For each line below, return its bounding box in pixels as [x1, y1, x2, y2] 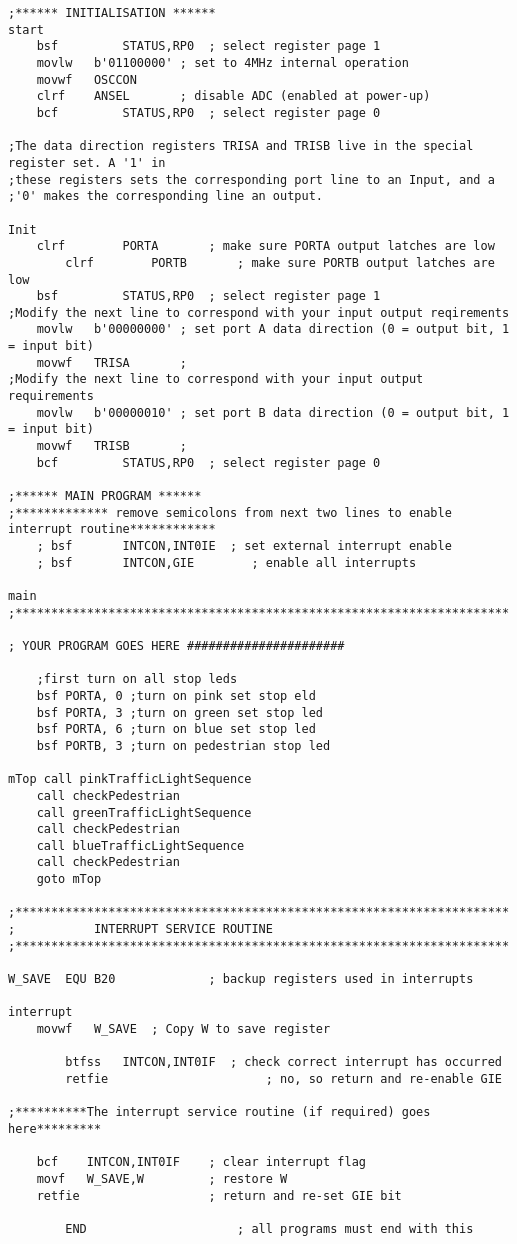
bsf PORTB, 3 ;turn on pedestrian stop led [36, 738, 331, 753]
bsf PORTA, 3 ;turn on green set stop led [36, 705, 323, 720]
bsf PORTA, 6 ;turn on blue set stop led [36, 722, 316, 737]
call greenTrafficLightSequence [36, 805, 252, 820]
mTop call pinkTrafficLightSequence [8, 772, 252, 787]
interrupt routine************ [8, 522, 216, 537]
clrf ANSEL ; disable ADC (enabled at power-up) [36, 89, 431, 104]
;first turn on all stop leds [36, 672, 238, 687]
